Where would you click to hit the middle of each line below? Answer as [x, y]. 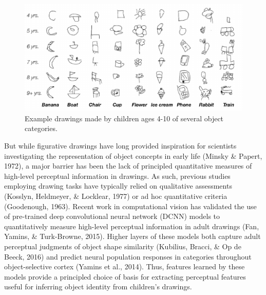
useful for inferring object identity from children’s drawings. [98, 287]
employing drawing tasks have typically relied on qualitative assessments [118, 186]
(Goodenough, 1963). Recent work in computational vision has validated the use [130, 206]
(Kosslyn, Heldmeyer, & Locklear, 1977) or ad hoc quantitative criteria [116, 196]
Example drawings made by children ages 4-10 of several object [124, 118]
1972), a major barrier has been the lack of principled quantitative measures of [128, 166]
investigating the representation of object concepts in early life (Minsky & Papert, [133, 155]
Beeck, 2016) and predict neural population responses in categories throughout [128, 256]
